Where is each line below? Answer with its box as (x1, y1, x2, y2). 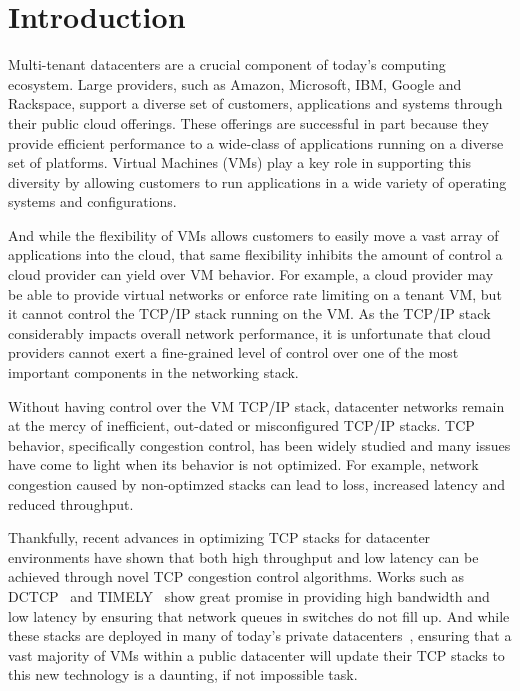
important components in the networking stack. (8, 362, 299, 383)
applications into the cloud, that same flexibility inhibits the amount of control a (8, 244, 503, 265)
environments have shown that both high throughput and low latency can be (8, 546, 479, 567)
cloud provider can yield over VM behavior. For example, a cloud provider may (8, 264, 494, 285)
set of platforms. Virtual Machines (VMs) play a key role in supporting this (8, 152, 472, 173)
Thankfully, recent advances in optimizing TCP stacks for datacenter (8, 527, 431, 548)
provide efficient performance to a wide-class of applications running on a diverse (8, 132, 504, 153)
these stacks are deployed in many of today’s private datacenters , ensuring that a (8, 625, 512, 646)
